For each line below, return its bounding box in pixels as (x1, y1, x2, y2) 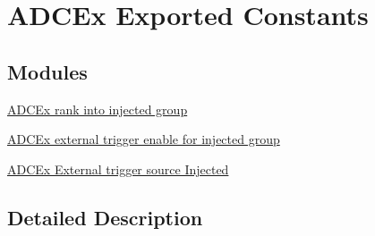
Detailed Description (7, 203, 203, 231)
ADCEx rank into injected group (7, 99, 188, 118)
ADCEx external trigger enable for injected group (7, 130, 280, 148)
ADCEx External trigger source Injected (7, 159, 229, 178)
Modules (7, 57, 88, 85)
